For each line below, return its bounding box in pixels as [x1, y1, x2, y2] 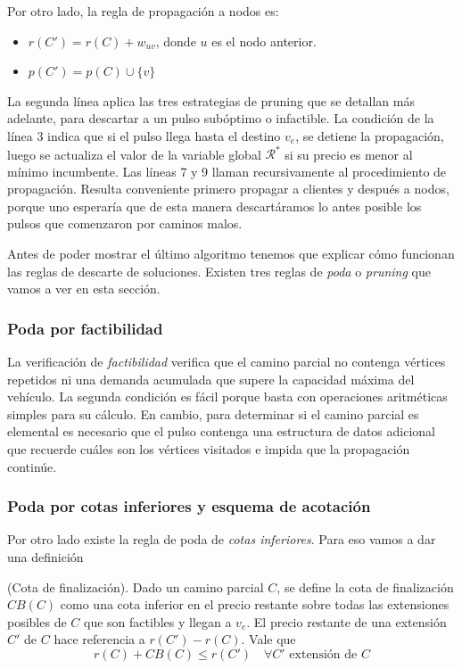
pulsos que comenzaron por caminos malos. [7, 214, 243, 233]
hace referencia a [54, 630, 145, 648]
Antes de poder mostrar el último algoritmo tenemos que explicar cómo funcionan [7, 244, 455, 263]
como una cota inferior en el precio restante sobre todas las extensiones [60, 595, 450, 614]
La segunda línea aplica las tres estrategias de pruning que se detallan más [7, 91, 415, 110]
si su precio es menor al [285, 145, 413, 163]
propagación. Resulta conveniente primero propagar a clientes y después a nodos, [7, 179, 450, 198]
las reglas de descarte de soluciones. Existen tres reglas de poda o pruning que [7, 261, 431, 280]
